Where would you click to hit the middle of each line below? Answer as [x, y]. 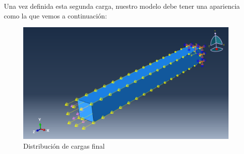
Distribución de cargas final [64, 146]
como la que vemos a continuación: [55, 15]
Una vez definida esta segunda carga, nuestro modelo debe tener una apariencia [122, 6]
